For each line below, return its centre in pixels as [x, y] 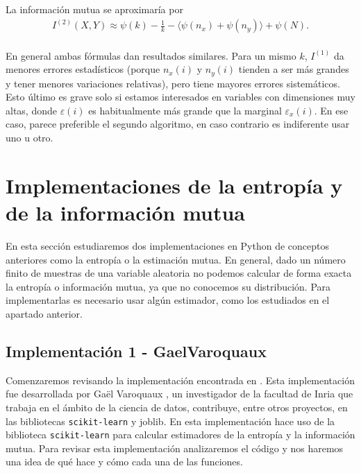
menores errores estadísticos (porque [83, 69]
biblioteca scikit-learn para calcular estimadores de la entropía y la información [180, 435]
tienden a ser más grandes [294, 69]
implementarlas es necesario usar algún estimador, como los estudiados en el [168, 300]
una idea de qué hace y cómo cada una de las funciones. [124, 462]
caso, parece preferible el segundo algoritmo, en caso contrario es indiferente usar [178, 124]
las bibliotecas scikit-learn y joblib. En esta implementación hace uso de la [170, 421]
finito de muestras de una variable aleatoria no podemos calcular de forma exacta [179, 273]
